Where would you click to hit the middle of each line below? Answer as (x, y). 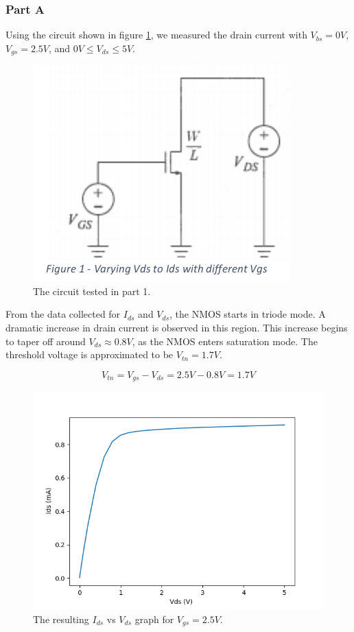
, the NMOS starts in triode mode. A (248, 314)
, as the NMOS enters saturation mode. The (225, 341)
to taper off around (46, 341)
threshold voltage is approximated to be (90, 354)
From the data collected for (63, 314)
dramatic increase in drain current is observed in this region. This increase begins (177, 328)
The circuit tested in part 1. (92, 291)
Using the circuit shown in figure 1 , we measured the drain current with (156, 35)
